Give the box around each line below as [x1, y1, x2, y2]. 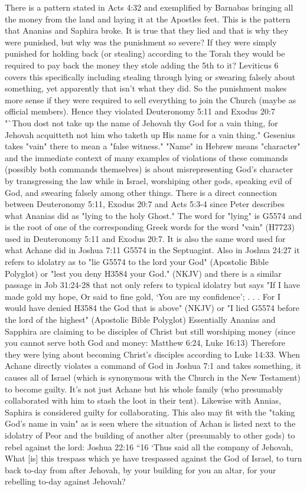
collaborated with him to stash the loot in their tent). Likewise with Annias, [5, 394, 282, 407]
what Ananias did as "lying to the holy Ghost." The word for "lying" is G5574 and [5, 209, 302, 221]
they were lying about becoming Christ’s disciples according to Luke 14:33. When [5, 348, 300, 360]
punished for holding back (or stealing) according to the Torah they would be [5, 47, 285, 60]
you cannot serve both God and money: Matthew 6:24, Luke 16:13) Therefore [5, 336, 286, 349]
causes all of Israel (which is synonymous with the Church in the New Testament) [5, 371, 301, 383]
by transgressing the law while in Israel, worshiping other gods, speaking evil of [5, 174, 292, 186]
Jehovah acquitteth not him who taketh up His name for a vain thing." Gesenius [5, 128, 295, 140]
